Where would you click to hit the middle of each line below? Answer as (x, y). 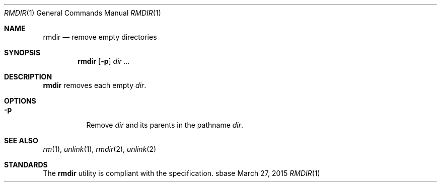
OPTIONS (20, 101)
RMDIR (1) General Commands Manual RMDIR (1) (83, 13)
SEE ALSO (21, 141)
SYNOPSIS (22, 53)
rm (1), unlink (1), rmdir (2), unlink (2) (100, 149)
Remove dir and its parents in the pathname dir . (165, 125)
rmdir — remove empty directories (100, 37)
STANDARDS (26, 165)
